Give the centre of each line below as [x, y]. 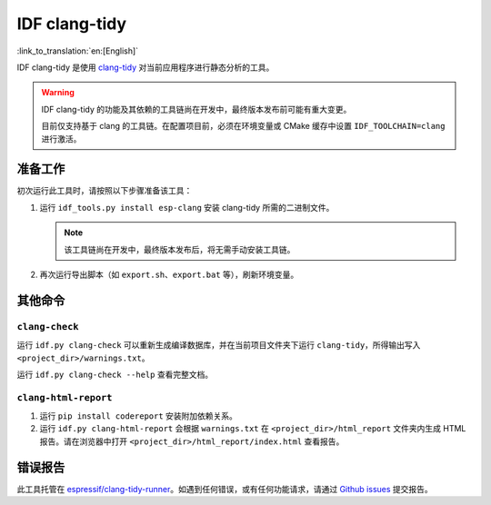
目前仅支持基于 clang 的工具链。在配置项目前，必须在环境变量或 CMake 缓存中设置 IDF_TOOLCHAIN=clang [243, 126]
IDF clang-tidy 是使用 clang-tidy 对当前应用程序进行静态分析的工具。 [145, 67]
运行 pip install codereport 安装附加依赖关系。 [139, 416]
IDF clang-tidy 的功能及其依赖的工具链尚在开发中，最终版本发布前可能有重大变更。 [196, 109]
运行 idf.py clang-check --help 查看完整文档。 [115, 374]
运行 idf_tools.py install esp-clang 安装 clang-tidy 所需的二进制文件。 [187, 207]
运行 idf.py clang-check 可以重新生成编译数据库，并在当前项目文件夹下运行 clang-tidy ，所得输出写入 [219, 345]
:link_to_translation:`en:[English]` [78, 51]
